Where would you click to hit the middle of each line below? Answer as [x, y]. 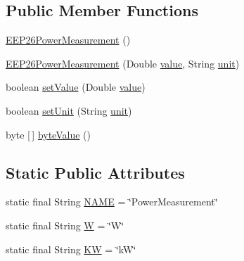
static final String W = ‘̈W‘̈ [65, 225]
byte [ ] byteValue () [48, 134]
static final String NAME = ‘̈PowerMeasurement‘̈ [112, 202]
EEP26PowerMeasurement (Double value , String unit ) [123, 63]
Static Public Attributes [95, 172]
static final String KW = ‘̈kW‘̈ [71, 249]
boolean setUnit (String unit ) [69, 110]
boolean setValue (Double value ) [76, 87]
